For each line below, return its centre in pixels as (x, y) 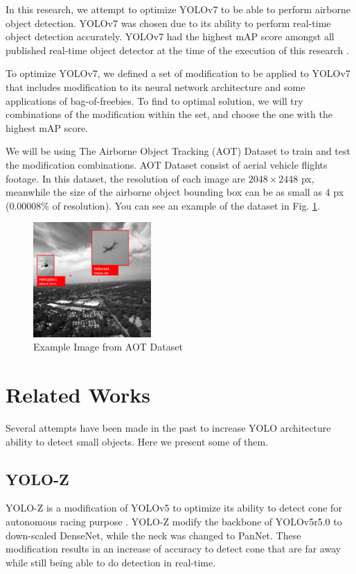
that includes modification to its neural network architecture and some (155, 86)
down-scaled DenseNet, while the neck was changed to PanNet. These (153, 535)
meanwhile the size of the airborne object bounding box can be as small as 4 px (175, 192)
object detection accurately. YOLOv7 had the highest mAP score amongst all (170, 36)
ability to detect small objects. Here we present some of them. (137, 441)
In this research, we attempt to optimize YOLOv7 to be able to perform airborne (178, 9)
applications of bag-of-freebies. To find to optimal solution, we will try (154, 100)
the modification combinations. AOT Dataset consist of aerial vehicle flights (167, 164)
